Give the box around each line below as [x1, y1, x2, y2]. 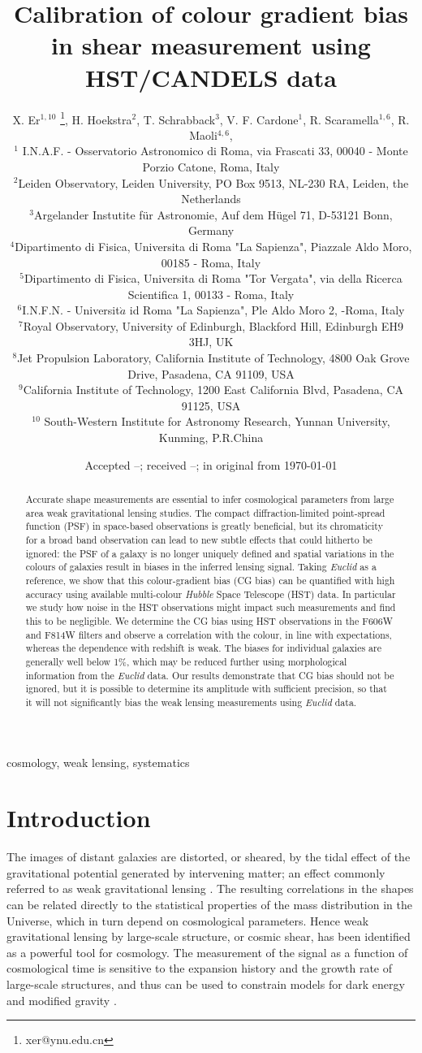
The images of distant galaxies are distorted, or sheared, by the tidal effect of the [6, 848, 411, 865]
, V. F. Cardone [219, 110, 299, 128]
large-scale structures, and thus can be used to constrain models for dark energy [6, 975, 405, 992]
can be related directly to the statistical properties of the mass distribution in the [6, 896, 412, 913]
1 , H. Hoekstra [60, 108, 132, 128]
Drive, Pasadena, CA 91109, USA [127, 365, 295, 382]
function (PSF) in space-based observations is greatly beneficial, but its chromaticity [25, 519, 383, 533]
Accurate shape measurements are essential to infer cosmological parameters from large [25, 492, 394, 506]
